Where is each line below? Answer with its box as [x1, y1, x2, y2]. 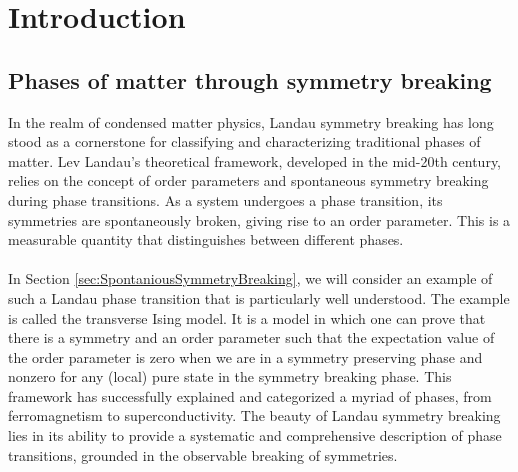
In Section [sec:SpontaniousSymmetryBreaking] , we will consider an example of [8, 268, 493, 289]
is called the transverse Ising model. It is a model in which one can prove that [8, 307, 486, 328]
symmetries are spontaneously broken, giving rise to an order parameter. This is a [8, 209, 511, 230]
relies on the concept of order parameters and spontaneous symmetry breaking [8, 170, 489, 191]
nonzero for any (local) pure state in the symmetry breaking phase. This [8, 366, 452, 387]
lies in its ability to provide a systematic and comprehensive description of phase [8, 425, 502, 446]
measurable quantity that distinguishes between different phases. [8, 229, 404, 250]
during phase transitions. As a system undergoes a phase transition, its [8, 189, 443, 210]
